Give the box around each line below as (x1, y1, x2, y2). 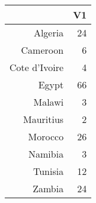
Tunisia (33, 164, 64, 178)
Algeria (33, 26, 64, 39)
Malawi (33, 95, 64, 109)
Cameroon (21, 43, 64, 57)
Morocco (28, 130, 64, 143)
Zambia (33, 182, 64, 195)
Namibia (28, 147, 64, 161)
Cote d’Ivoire (9, 60, 64, 74)
